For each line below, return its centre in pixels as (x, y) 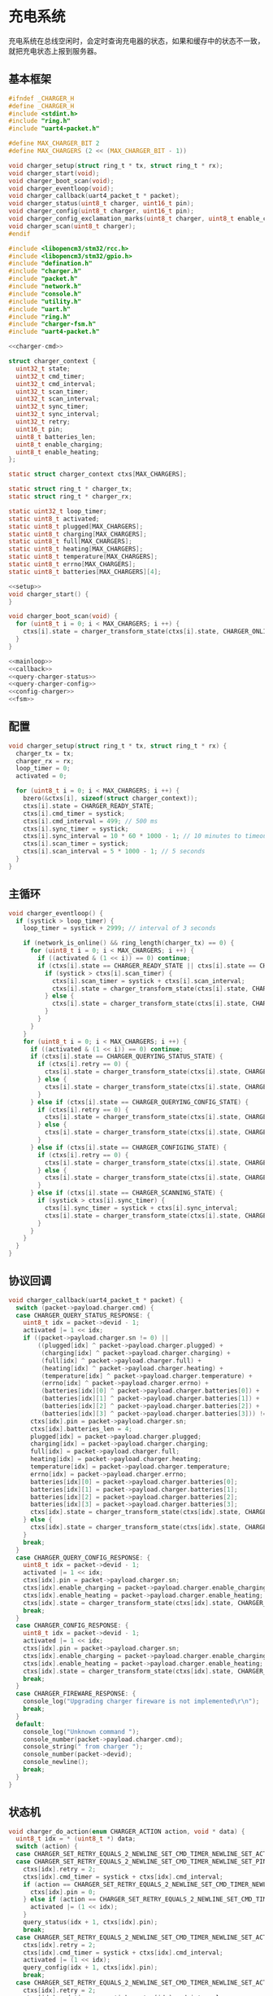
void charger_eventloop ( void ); (61, 188)
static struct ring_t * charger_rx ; (70, 497)
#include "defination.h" (50, 264)
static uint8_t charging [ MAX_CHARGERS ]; (78, 534)
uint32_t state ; (43, 368)
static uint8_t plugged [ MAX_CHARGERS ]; (76, 526)
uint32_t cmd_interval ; (56, 384)
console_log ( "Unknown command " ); (81, 1731)
